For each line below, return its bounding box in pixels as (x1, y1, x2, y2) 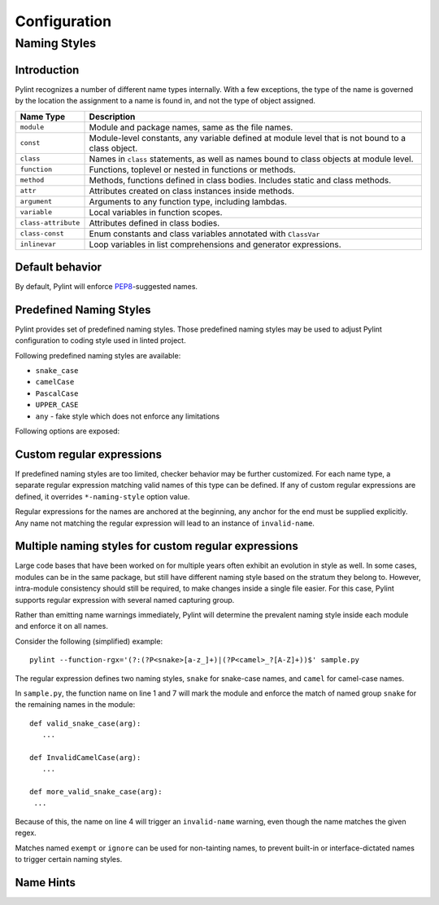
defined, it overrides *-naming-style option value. (15, 491, 190, 501)
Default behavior (15, 260, 102, 274)
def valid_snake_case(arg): (29, 718, 141, 728)
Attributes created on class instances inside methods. (89, 185, 295, 196)
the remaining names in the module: (15, 700, 136, 710)
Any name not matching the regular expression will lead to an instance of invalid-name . (15, 518, 315, 528)
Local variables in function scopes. (89, 206, 223, 217)
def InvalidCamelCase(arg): (29, 753, 141, 762)
